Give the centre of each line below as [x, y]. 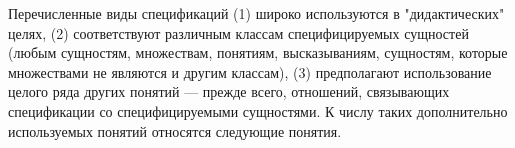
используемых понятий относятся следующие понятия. [175, 130]
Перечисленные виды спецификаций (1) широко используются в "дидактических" [256, 13]
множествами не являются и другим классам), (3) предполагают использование [250, 71]
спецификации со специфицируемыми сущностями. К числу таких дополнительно [258, 110]
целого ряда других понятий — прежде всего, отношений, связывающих [229, 91]
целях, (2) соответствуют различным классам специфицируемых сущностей [238, 32]
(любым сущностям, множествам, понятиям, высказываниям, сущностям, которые [258, 52]
